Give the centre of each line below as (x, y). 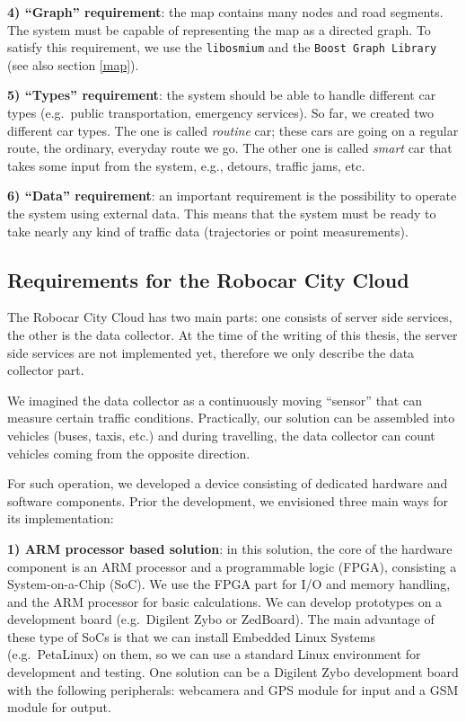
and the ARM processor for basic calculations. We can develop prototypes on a (225, 601)
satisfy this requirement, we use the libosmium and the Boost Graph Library (222, 47)
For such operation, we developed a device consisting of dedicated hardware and (228, 483)
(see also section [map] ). (73, 64)
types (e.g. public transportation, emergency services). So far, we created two (220, 113)
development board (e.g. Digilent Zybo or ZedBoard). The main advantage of (221, 619)
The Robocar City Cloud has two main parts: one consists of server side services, (230, 317)
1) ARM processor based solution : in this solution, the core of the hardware (230, 548)
